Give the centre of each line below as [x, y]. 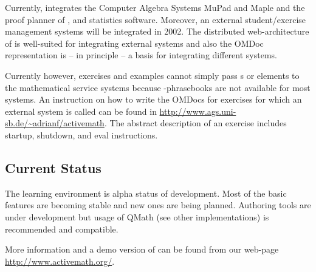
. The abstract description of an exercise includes [195, 123]
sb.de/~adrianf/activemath [55, 123]
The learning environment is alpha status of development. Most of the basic [146, 193]
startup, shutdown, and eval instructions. [81, 134]
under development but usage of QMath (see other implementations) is [137, 216]
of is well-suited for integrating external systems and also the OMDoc [134, 43]
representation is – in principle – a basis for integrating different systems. [141, 55]
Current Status [53, 167]
